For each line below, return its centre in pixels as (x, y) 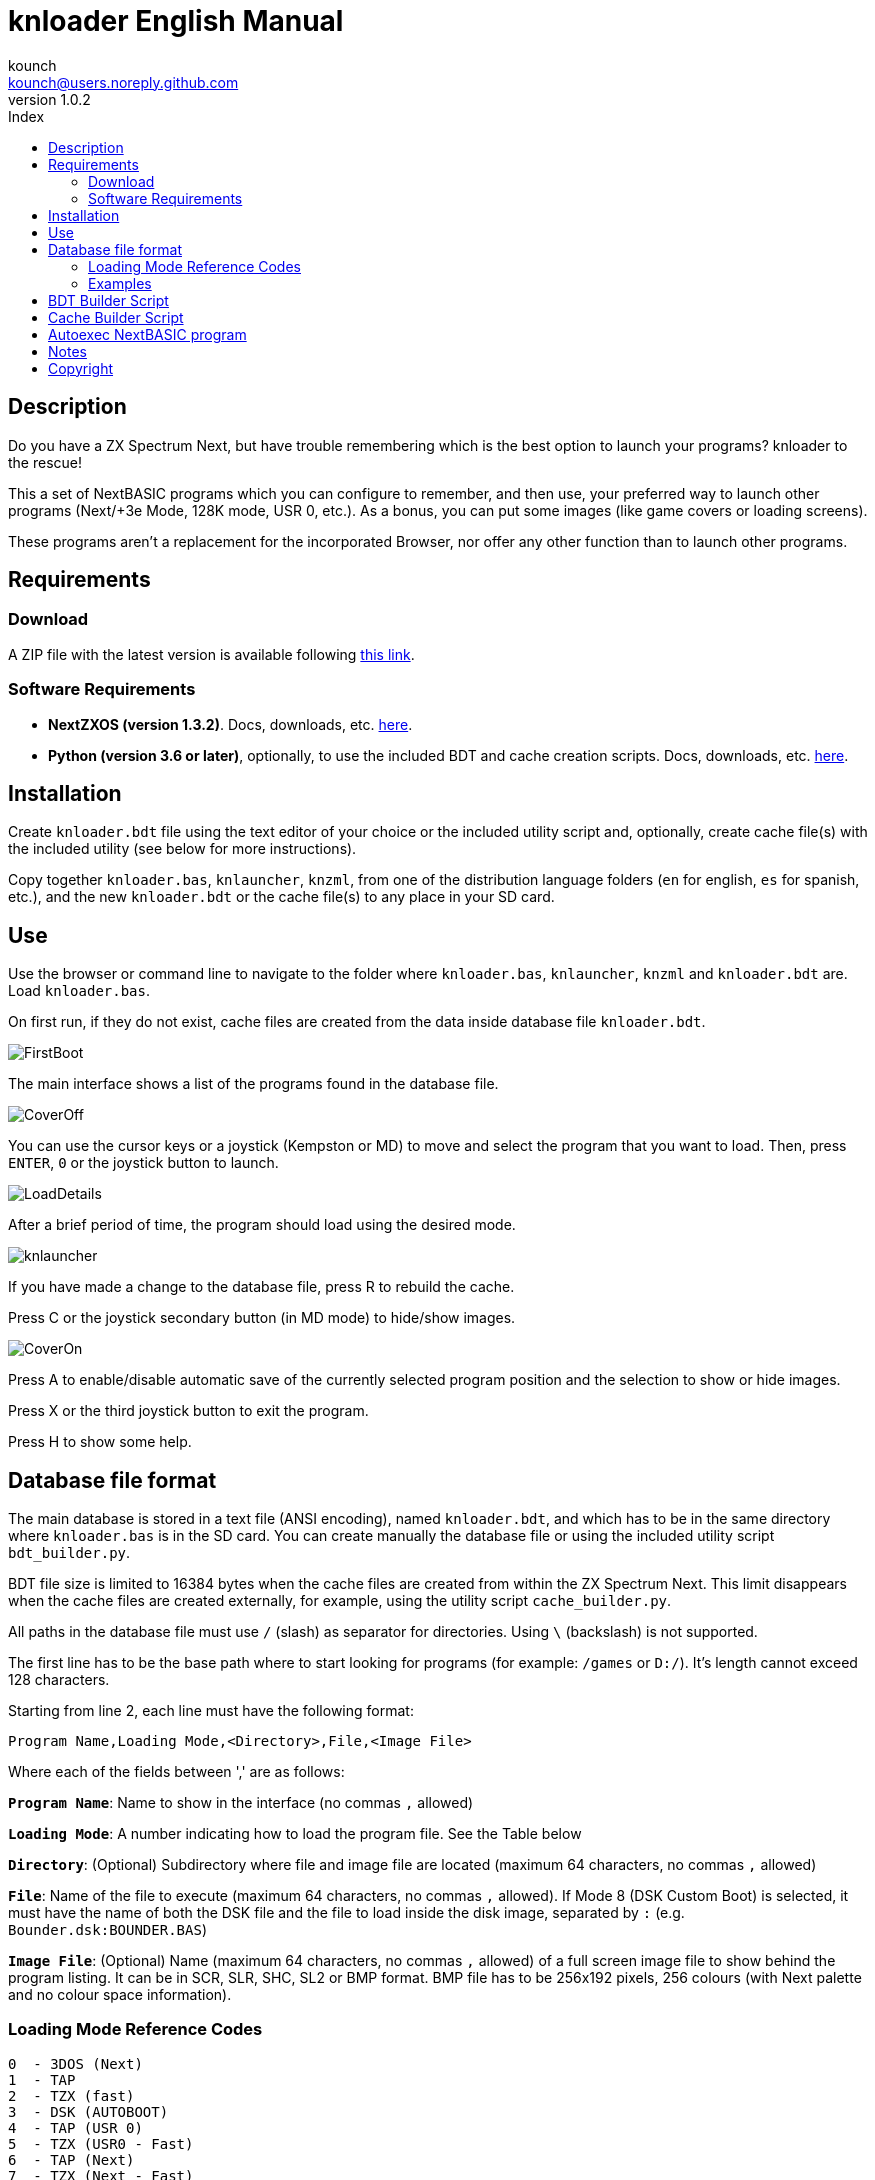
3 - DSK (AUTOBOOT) (88, 2111)
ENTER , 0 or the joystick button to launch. (143, 1163)
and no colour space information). (120, 1995)
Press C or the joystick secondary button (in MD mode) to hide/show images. (262, 1318)
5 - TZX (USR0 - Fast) (101, 2143)
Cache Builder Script (116, 317)
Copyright (81, 368)
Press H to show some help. (100, 1442)
